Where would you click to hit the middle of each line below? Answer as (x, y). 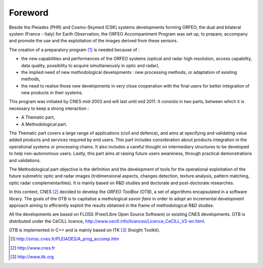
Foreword (29, 13)
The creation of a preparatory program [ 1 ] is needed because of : (74, 50)
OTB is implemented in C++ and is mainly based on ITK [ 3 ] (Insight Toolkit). (85, 230)
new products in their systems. (52, 93)
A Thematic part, (38, 117)
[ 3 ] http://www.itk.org (32, 257)
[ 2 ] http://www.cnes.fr (33, 248)
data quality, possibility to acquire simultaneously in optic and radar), (90, 65)
